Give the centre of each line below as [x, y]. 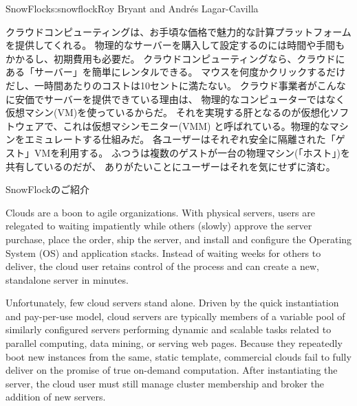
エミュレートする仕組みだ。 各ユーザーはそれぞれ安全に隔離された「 [180, 139]
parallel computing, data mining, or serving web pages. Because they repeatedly [174, 343]
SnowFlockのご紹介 [47, 189]
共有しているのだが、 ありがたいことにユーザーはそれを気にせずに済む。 [171, 166]
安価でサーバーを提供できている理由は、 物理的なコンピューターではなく [180, 99]
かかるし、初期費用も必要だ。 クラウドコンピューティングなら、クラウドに [175, 58]
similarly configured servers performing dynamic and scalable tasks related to [169, 329]
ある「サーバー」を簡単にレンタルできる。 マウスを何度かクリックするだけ [176, 72]
